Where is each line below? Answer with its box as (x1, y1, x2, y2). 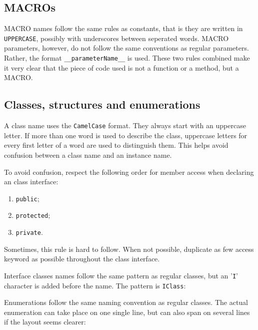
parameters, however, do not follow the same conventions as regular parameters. (4, 43, 249, 53)
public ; (15, 193, 39, 203)
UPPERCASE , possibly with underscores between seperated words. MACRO (4, 33, 229, 43)
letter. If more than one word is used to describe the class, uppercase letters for (4, 130, 247, 140)
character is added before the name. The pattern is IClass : (4, 280, 186, 290)
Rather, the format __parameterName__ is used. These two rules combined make (4, 53, 250, 63)
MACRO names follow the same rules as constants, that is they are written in (4, 23, 243, 34)
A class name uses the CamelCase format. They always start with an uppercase (4, 120, 246, 131)
